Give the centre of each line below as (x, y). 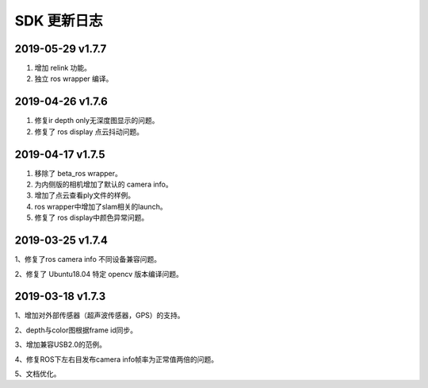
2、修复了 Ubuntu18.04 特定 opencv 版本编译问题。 (99, 274)
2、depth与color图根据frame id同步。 (76, 330)
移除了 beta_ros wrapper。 (78, 173)
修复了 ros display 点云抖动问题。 (89, 132)
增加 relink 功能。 (63, 68)
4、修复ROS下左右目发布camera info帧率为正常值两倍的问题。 (117, 359)
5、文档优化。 (38, 374)
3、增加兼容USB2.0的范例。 (61, 344)
